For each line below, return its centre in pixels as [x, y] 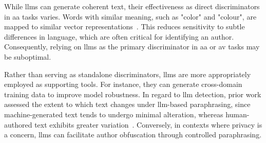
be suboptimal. [28, 56]
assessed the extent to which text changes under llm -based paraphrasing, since [127, 104]
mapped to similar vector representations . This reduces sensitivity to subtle [125, 26]
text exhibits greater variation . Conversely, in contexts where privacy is [148, 124]
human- [237, 114]
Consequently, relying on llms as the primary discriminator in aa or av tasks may [132, 47]
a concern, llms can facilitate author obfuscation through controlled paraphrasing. [133, 135]
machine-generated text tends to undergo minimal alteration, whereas [114, 114]
